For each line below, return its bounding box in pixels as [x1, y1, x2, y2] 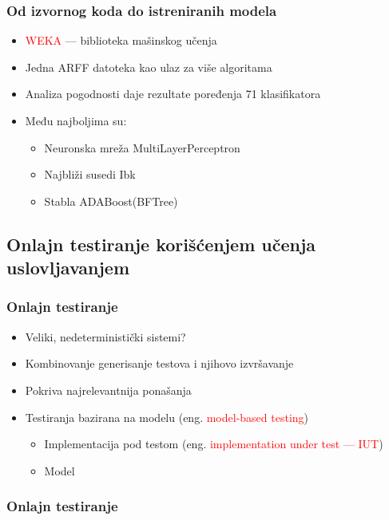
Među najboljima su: [25, 112, 127, 128]
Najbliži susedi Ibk [44, 166, 136, 183]
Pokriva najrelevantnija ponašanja [25, 381, 192, 398]
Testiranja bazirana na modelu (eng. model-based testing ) [25, 408, 309, 425]
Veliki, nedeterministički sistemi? [25, 328, 186, 345]
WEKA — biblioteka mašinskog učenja [25, 32, 217, 49]
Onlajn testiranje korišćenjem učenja [6, 231, 316, 256]
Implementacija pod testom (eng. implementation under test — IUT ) [44, 435, 383, 452]
